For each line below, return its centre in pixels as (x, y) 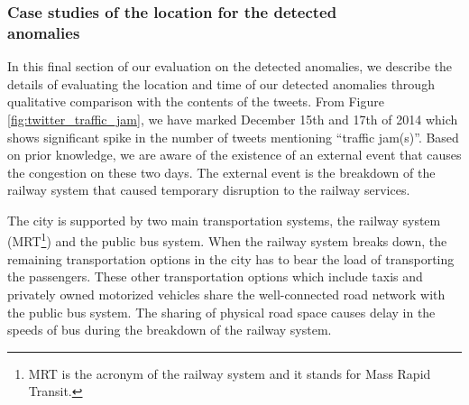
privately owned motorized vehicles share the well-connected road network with (226, 294)
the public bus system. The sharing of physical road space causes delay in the (221, 312)
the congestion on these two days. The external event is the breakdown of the (221, 172)
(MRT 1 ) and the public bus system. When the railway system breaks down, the (227, 240)
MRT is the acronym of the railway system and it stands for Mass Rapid (230, 373)
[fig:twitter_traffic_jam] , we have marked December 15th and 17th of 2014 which (233, 119)
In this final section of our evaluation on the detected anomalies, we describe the (230, 66)
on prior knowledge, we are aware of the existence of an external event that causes (234, 155)
